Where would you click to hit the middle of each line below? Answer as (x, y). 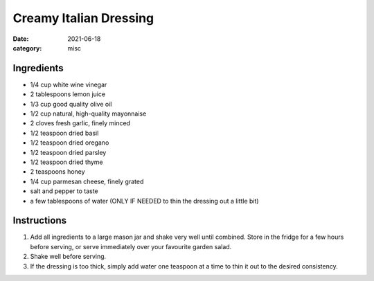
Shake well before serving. (68, 257)
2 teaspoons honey (58, 172)
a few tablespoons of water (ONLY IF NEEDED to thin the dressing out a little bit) (144, 201)
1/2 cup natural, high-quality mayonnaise (88, 114)
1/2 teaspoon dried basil (64, 133)
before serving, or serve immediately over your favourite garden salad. (131, 246)
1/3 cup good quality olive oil (71, 104)
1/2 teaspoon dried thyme (66, 162)
